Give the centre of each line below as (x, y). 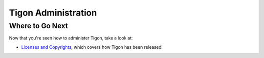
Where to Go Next (39, 26)
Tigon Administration (53, 13)
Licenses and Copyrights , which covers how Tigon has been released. (92, 47)
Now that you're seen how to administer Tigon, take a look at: (71, 38)
